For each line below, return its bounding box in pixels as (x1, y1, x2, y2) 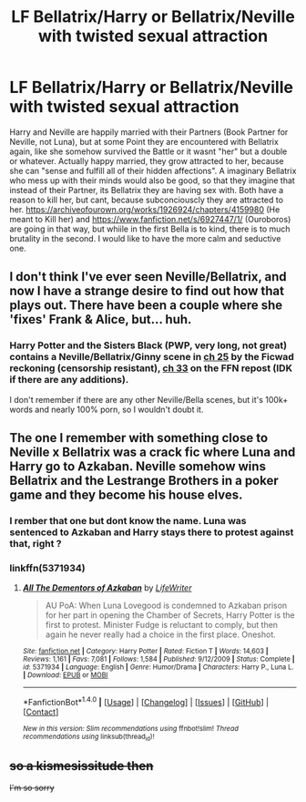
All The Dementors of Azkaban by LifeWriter (22, 582, 192, 593)
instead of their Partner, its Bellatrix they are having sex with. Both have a (9, 184, 284, 195)
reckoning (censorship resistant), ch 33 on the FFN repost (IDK (9, 362, 293, 375)
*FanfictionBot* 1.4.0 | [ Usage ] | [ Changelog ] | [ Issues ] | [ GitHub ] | (22, 695, 270, 707)
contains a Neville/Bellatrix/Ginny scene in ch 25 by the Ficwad (9, 351, 294, 364)
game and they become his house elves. (9, 488, 243, 503)
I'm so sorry (9, 782, 55, 794)
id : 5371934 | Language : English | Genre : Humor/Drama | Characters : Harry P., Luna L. (22, 663, 294, 672)
